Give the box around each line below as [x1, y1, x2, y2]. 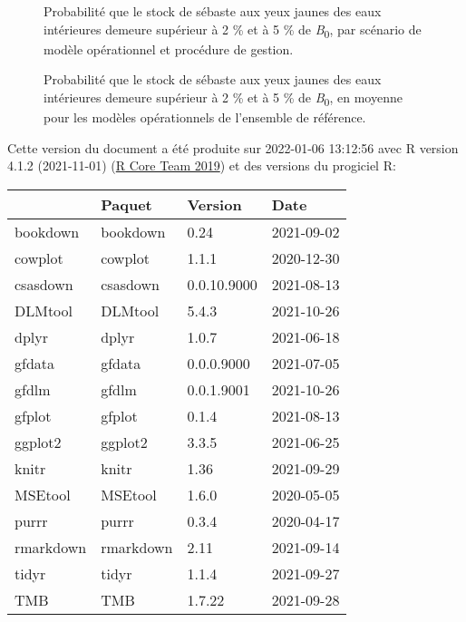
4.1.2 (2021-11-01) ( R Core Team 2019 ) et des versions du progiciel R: [7, 156, 396, 175]
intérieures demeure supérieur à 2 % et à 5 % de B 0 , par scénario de [44, 19, 422, 41]
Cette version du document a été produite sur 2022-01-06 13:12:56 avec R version [7, 138, 459, 157]
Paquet [101, 193, 152, 215]
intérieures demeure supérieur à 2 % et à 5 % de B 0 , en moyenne [44, 87, 403, 109]
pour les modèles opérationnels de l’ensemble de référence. [44, 108, 366, 127]
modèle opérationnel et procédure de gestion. [44, 39, 294, 58]
